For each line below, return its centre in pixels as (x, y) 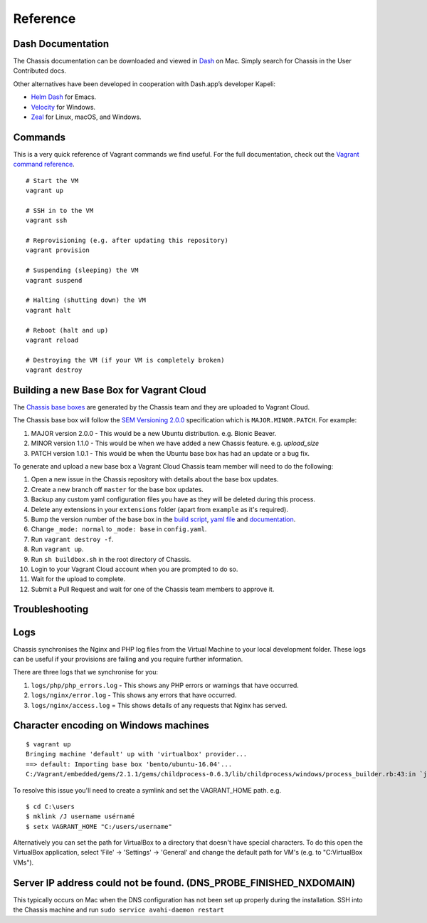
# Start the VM (52, 181)
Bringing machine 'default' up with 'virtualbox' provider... (137, 754)
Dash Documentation (61, 44)
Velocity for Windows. (63, 107)
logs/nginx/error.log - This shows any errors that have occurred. (134, 695)
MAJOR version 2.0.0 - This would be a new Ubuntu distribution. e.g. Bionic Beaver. (154, 433)
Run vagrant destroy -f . (72, 539)
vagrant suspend (54, 280)
